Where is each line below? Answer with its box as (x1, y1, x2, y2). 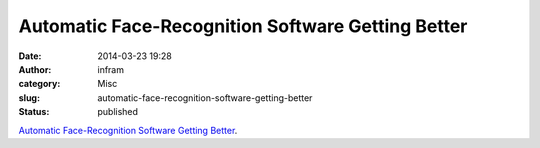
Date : (18, 50, 42, 62)
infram (97, 63, 125, 75)
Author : (18, 63, 52, 75)
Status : (18, 106, 50, 118)
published (97, 106, 139, 118)
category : (18, 78, 61, 90)
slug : (18, 91, 40, 104)
